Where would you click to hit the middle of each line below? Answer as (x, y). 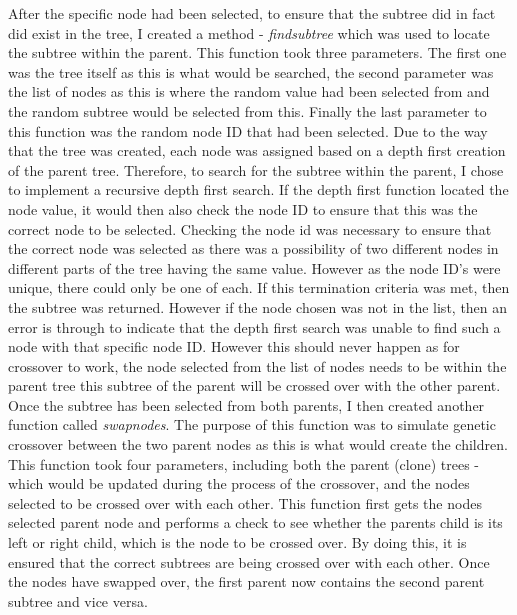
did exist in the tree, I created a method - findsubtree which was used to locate (249, 32)
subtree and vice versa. (78, 600)
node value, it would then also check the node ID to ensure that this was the (243, 208)
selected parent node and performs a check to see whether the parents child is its (255, 522)
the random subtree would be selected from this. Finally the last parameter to (247, 110)
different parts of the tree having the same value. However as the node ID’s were (254, 267)
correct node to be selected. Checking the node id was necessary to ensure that (250, 228)
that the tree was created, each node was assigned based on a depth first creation (257, 150)
